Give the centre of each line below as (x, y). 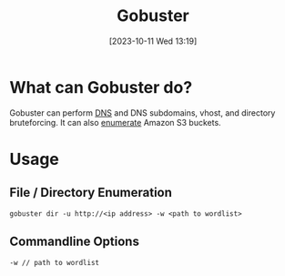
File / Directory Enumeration (91, 193)
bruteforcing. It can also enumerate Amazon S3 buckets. (115, 122)
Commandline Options (74, 242)
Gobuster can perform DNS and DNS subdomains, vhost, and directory (142, 112)
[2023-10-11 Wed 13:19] (153, 41)
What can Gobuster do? (101, 87)
